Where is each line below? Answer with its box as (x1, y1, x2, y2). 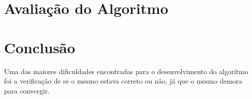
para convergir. (4, 85, 50, 96)
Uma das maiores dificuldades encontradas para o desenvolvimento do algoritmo (4, 66, 249, 76)
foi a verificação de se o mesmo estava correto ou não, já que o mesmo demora (4, 76, 243, 86)
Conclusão (4, 37, 75, 57)
